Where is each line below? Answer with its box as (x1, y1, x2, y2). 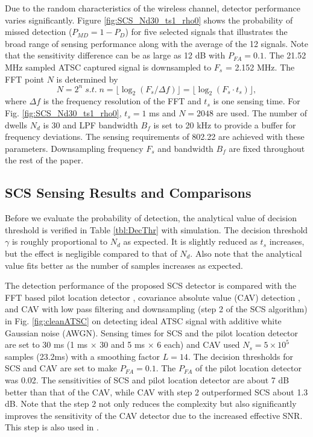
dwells (5, 118, 28, 131)
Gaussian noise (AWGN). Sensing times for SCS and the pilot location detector (5, 326, 299, 339)
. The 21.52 (264, 49, 306, 61)
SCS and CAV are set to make (5, 362, 117, 374)
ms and (149, 107, 176, 119)
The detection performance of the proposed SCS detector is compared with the (5, 279, 297, 292)
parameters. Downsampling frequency (5, 142, 144, 154)
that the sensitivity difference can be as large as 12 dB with (5, 49, 226, 61)
